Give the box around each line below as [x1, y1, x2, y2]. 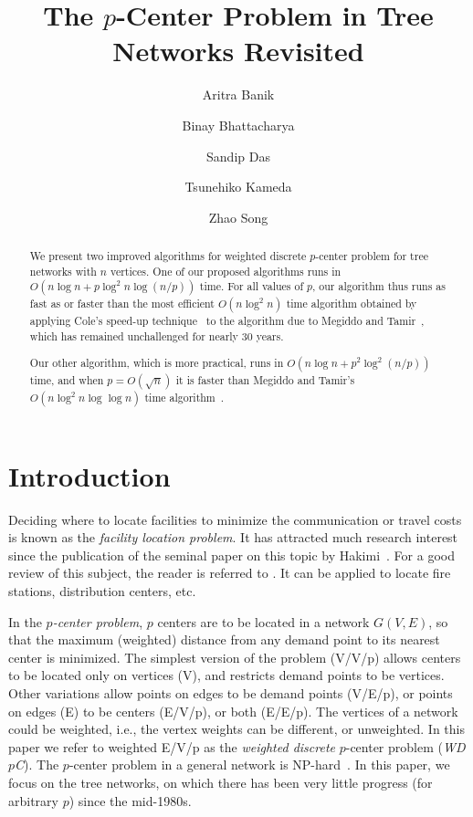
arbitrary [8, 791, 58, 810]
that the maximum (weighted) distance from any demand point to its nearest [8, 630, 440, 649]
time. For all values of [199, 278, 304, 294]
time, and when [29, 372, 104, 387]
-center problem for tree [315, 248, 428, 264]
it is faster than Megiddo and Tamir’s [175, 372, 355, 387]
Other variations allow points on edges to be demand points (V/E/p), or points [8, 684, 453, 703]
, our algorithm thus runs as [312, 278, 447, 294]
